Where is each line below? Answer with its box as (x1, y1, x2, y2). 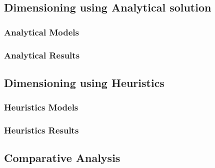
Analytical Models (4, 25, 79, 38)
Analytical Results (4, 48, 80, 61)
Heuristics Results (4, 124, 79, 136)
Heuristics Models (4, 101, 78, 113)
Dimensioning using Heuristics (4, 74, 164, 90)
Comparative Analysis (4, 150, 120, 165)
